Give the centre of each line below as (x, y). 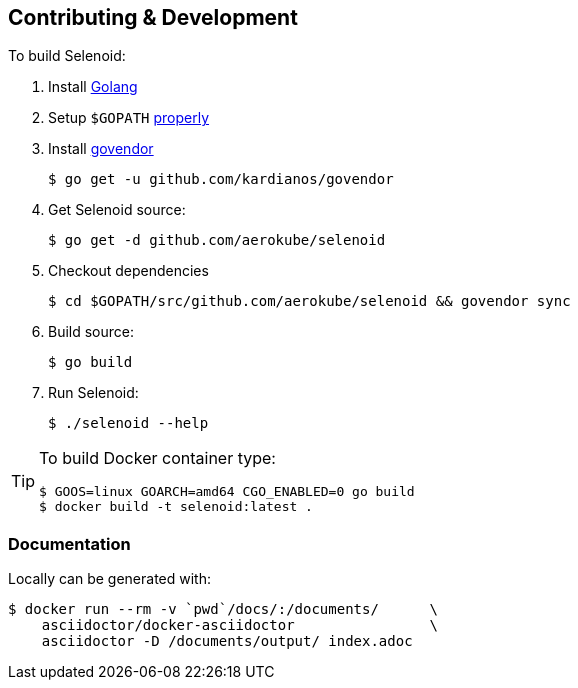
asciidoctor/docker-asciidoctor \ (239, 625)
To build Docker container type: (157, 458)
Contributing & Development (153, 17)
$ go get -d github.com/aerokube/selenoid (217, 240)
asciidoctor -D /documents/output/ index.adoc (227, 641)
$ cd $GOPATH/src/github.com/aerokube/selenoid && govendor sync (309, 301)
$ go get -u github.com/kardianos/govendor (221, 179)
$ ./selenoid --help (128, 423)
